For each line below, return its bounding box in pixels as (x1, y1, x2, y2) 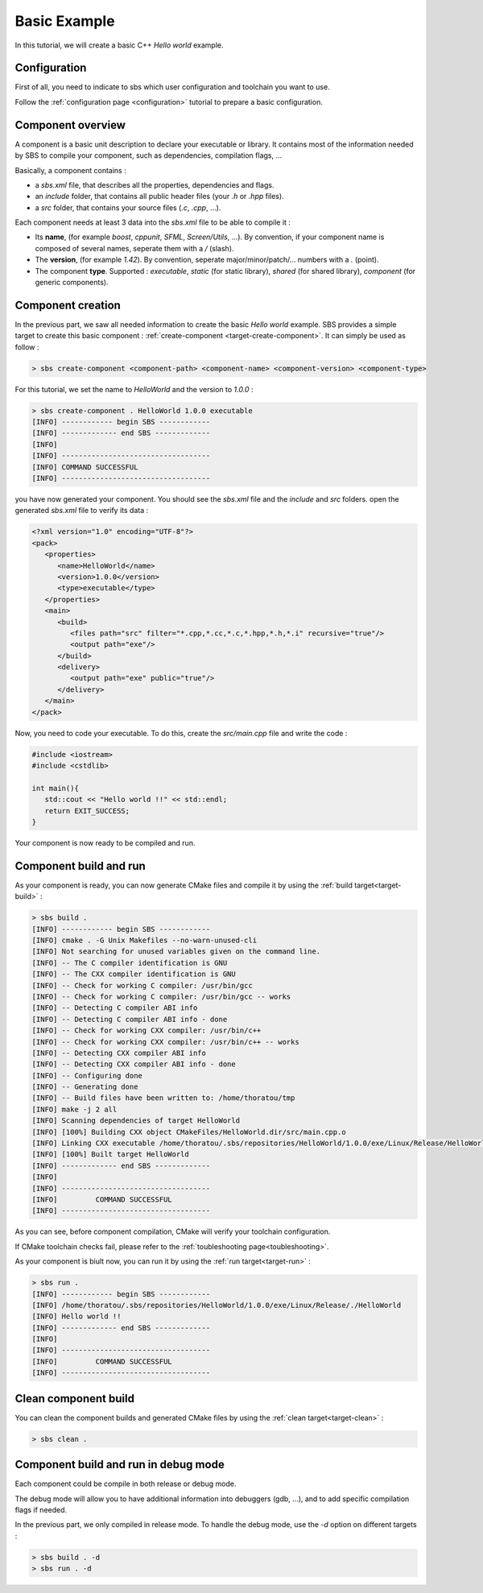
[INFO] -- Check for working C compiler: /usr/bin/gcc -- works (31, 991, 291, 1001)
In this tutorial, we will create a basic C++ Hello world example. (14, 40, 225, 50)
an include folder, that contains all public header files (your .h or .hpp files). (35, 192, 285, 201)
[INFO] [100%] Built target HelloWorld (31, 1150, 189, 1159)
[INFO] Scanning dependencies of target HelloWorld (31, 1116, 241, 1125)
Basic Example (14, 12, 116, 30)
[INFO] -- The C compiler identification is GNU (31, 958, 228, 967)
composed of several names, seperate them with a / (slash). (35, 243, 234, 253)
